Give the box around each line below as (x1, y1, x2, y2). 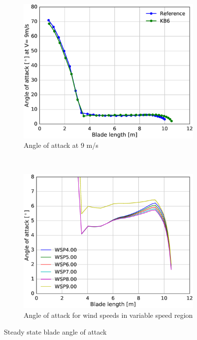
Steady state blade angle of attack (4, 326, 107, 337)
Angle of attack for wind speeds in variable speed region (24, 309, 193, 320)
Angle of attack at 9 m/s (24, 140, 98, 150)
